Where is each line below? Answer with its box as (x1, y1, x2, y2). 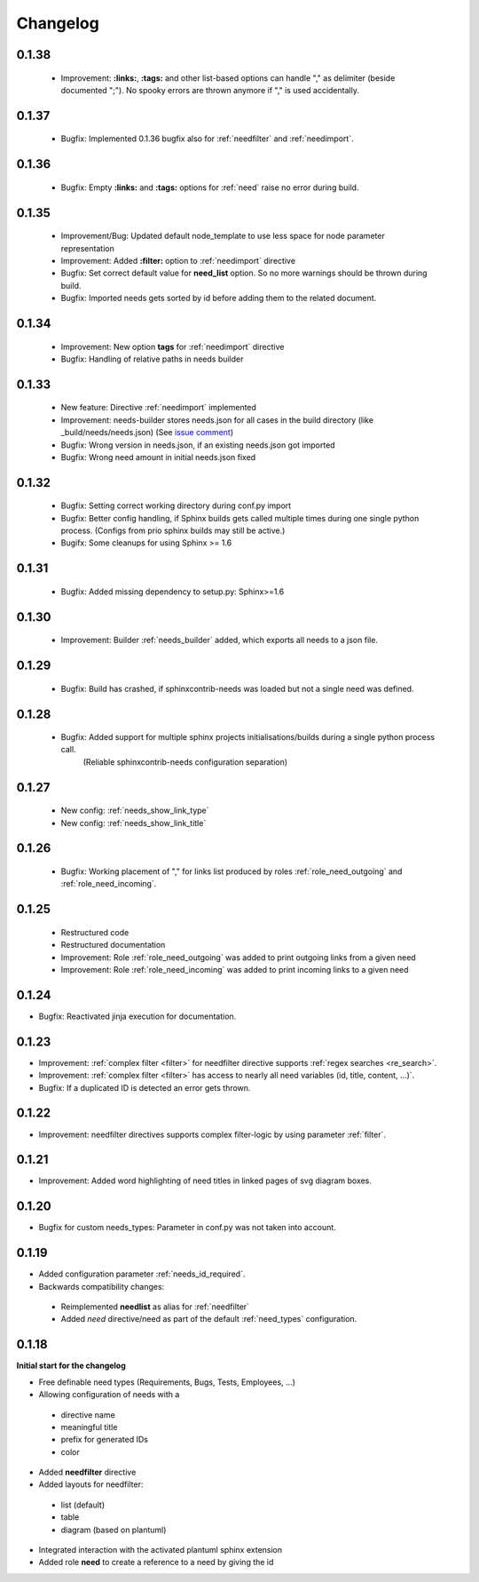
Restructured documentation (60, 940, 166, 950)
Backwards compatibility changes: (38, 1281, 165, 1292)
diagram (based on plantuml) (60, 1524, 167, 1535)
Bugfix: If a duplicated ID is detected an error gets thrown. (38, 1082, 251, 1093)
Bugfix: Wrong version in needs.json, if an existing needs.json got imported (60, 440, 336, 450)
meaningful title (60, 1421, 118, 1432)
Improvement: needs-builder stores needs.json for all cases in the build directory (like (60, 414, 374, 425)
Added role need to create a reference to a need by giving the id (38, 1557, 274, 1568)
